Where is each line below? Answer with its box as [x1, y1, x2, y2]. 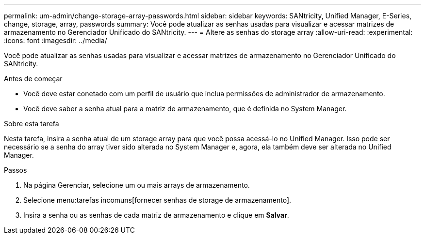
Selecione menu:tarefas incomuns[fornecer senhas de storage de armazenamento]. [23, 196, 292, 204]
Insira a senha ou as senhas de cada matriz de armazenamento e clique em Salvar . [23, 211, 289, 219]
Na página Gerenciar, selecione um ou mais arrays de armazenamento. [23, 181, 250, 189]
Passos [4, 166, 27, 174]
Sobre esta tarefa [4, 119, 59, 128]
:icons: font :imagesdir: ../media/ [4, 36, 107, 45]
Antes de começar [4, 74, 63, 83]
